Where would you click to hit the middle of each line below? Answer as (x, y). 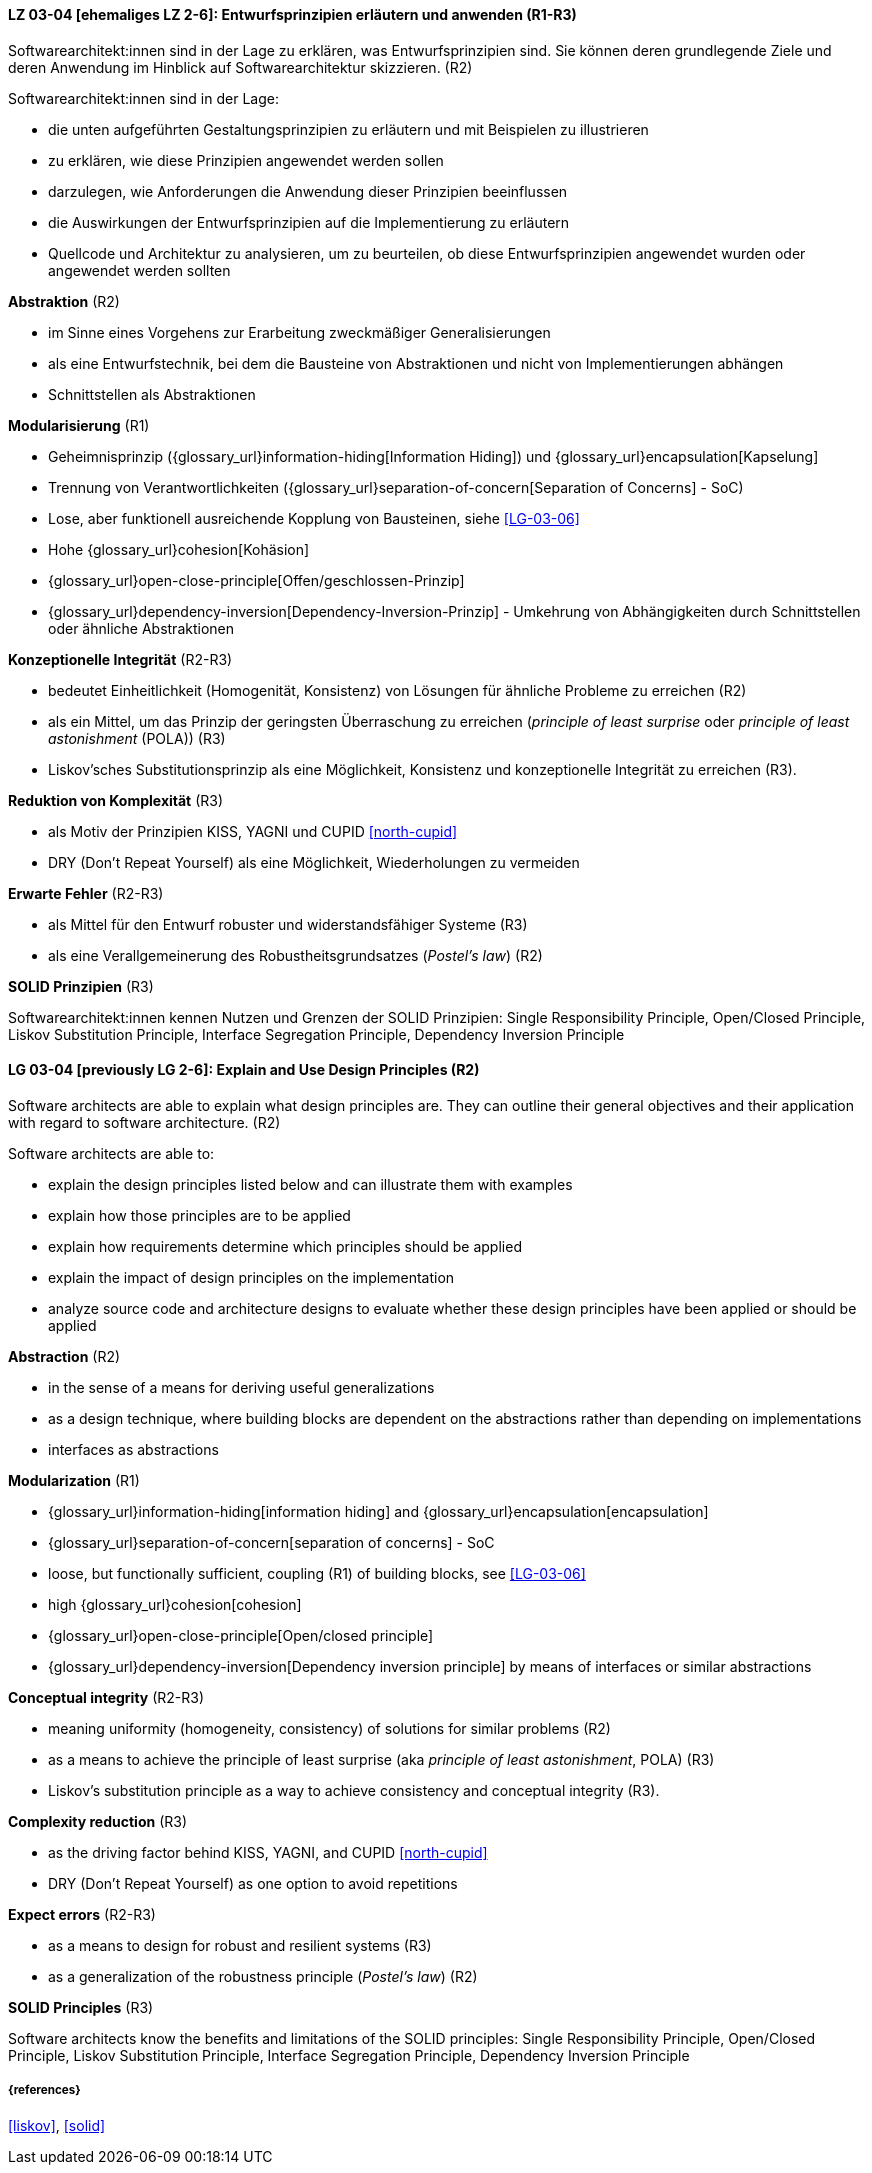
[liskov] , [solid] (57, 2125)
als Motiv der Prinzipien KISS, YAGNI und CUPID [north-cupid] (253, 831)
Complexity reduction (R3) (98, 1821)
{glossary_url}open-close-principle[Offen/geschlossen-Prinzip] (256, 580)
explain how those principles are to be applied (199, 1215)
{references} (44, 2090)
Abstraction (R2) (64, 1356)
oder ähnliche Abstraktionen (141, 628)
